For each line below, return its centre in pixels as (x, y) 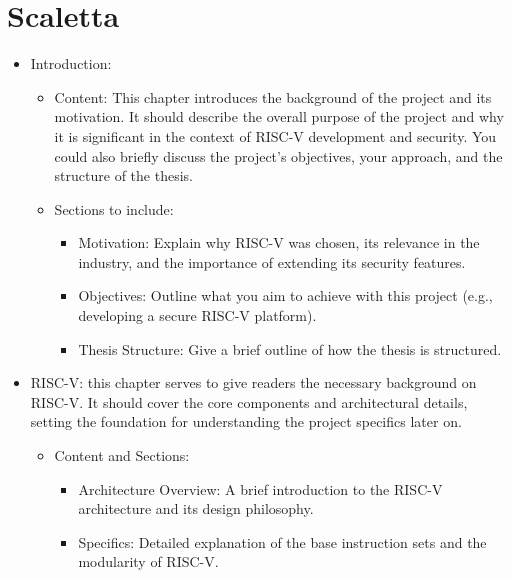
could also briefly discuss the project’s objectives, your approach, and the (278, 155)
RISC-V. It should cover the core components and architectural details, (249, 401)
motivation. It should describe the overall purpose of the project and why (279, 116)
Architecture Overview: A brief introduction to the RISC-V (260, 488)
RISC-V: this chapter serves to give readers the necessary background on (253, 382)
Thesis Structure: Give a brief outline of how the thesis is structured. (290, 348)
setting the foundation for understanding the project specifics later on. (246, 421)
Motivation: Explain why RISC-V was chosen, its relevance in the (279, 242)
